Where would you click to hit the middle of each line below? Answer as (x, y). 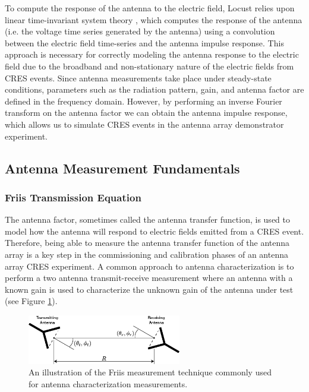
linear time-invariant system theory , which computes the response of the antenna (154, 19)
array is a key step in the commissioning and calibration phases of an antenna (146, 254)
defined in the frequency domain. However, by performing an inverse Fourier (144, 101)
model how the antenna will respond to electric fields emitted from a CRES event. (154, 231)
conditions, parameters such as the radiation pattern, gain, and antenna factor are (154, 89)
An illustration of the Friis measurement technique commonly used (150, 372)
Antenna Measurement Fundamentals (122, 168)
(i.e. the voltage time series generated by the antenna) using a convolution (140, 31)
